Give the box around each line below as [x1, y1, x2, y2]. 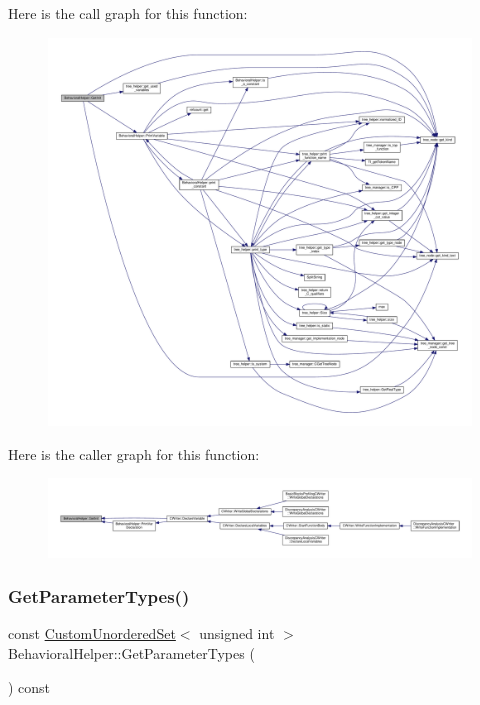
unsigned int [199, 623, 275, 644]
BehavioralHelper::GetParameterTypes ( [8, 643, 255, 664]
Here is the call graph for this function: [8, 3, 248, 23]
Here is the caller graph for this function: [8, 443, 260, 464]
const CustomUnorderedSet [8, 623, 176, 644]
